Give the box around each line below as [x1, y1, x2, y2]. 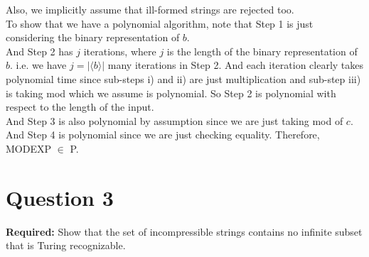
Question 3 [6, 182, 114, 212]
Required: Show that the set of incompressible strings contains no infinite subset [6, 224, 363, 239]
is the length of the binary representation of [166, 43, 358, 58]
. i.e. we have [10, 58, 67, 72]
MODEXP [6, 141, 51, 155]
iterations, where [83, 43, 156, 58]
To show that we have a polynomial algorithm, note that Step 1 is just [6, 16, 314, 31]
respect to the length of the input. [6, 99, 154, 114]
